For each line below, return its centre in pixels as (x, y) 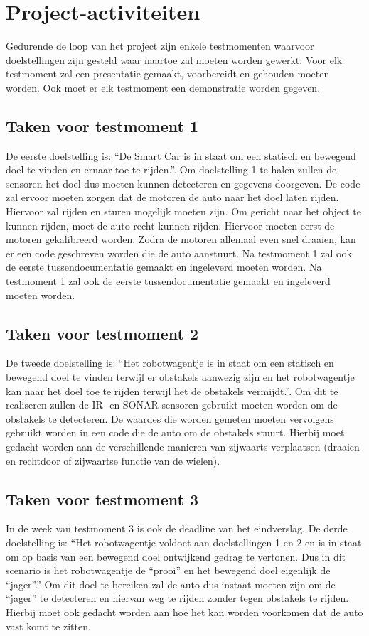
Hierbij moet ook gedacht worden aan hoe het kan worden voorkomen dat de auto (184, 611)
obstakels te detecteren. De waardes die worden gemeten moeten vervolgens (170, 418)
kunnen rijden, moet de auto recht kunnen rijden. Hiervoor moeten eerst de (170, 225)
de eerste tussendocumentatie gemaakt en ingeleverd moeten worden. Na (164, 267)
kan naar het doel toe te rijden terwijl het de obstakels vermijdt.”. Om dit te (172, 390)
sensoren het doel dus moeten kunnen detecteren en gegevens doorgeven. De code (183, 183)
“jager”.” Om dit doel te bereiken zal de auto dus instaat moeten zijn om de (171, 584)
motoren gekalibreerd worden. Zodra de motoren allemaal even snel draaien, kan (181, 239)
